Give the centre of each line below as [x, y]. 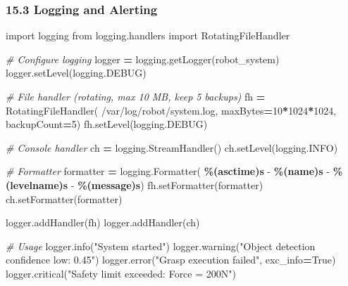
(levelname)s [37, 184]
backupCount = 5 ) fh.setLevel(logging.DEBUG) [107, 124]
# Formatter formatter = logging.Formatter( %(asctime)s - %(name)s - [168, 171]
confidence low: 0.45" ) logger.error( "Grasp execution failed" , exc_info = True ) [171, 260]
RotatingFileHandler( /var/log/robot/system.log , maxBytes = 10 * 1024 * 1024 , [171, 110]
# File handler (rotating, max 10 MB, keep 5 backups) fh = [136, 96]
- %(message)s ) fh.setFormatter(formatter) [167, 184]
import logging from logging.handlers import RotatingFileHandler [148, 35]
